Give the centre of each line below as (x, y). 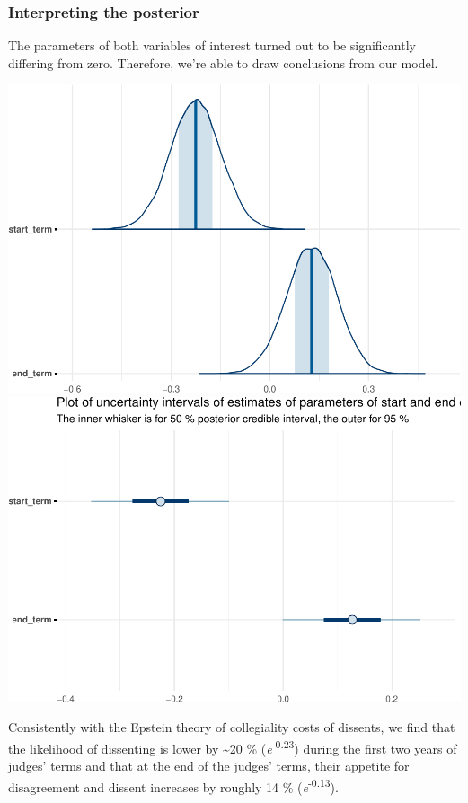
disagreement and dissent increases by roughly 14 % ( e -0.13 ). (173, 785)
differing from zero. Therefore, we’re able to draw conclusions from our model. (223, 62)
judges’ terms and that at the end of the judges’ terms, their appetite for (209, 765)
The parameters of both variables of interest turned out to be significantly (212, 45)
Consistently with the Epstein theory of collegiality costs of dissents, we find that (232, 727)
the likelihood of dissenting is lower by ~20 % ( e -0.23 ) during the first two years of (233, 746)
